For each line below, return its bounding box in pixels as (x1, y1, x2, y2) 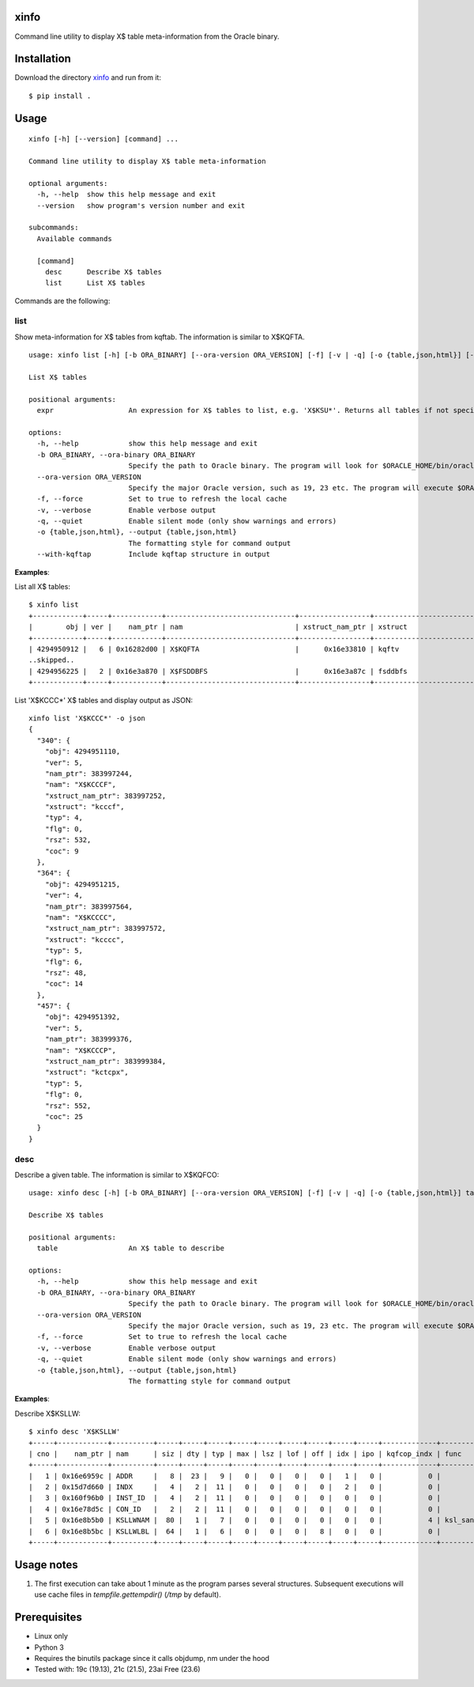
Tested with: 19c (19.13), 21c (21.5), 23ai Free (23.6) (34, 1665, 201, 1674)
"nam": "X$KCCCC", (44, 913, 117, 921)
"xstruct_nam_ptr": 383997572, (44, 924, 167, 933)
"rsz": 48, (44, 968, 88, 977)
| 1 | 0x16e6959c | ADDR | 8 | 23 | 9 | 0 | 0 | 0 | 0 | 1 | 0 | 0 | (28, 1471, 442, 1481)
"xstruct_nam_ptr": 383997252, (44, 791, 167, 800)
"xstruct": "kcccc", (44, 935, 125, 944)
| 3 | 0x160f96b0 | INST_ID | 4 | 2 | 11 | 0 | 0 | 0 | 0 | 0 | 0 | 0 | (28, 1493, 442, 1503)
